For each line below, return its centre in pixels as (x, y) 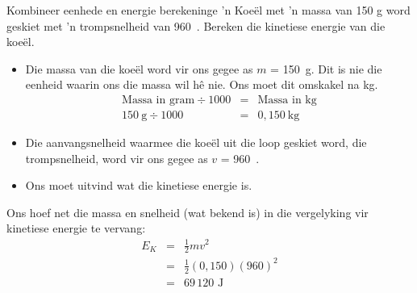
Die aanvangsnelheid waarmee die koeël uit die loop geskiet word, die (196, 142)
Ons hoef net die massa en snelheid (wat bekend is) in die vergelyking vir (188, 212)
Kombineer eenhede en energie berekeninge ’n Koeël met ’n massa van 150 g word (208, 10)
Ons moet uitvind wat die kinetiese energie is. (139, 185)
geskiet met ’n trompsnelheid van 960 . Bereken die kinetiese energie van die (196, 25)
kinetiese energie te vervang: (76, 228)
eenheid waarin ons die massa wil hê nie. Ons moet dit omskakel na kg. (202, 84)
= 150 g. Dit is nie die (326, 68)
